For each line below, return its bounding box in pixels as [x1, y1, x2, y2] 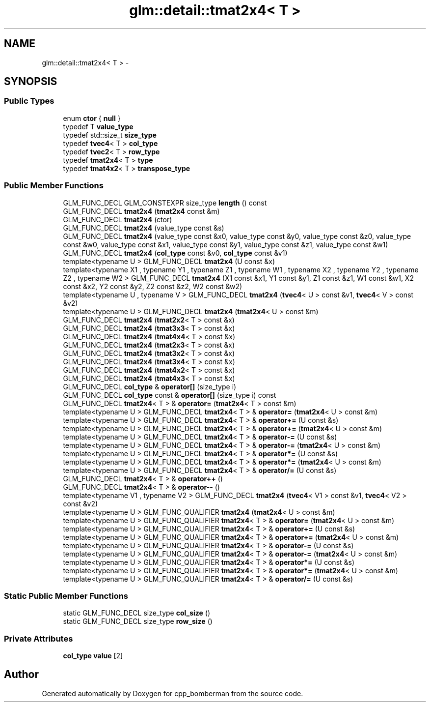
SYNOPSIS [4, 75, 57, 88]
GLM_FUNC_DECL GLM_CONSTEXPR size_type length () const [63, 198, 267, 207]
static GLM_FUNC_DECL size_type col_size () [63, 609, 211, 618]
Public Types [4, 96, 54, 106]
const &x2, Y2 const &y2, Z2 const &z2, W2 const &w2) [63, 282, 242, 291]
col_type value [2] [63, 651, 123, 660]
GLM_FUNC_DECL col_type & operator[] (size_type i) [63, 382, 237, 391]
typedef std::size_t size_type [63, 130, 157, 139]
